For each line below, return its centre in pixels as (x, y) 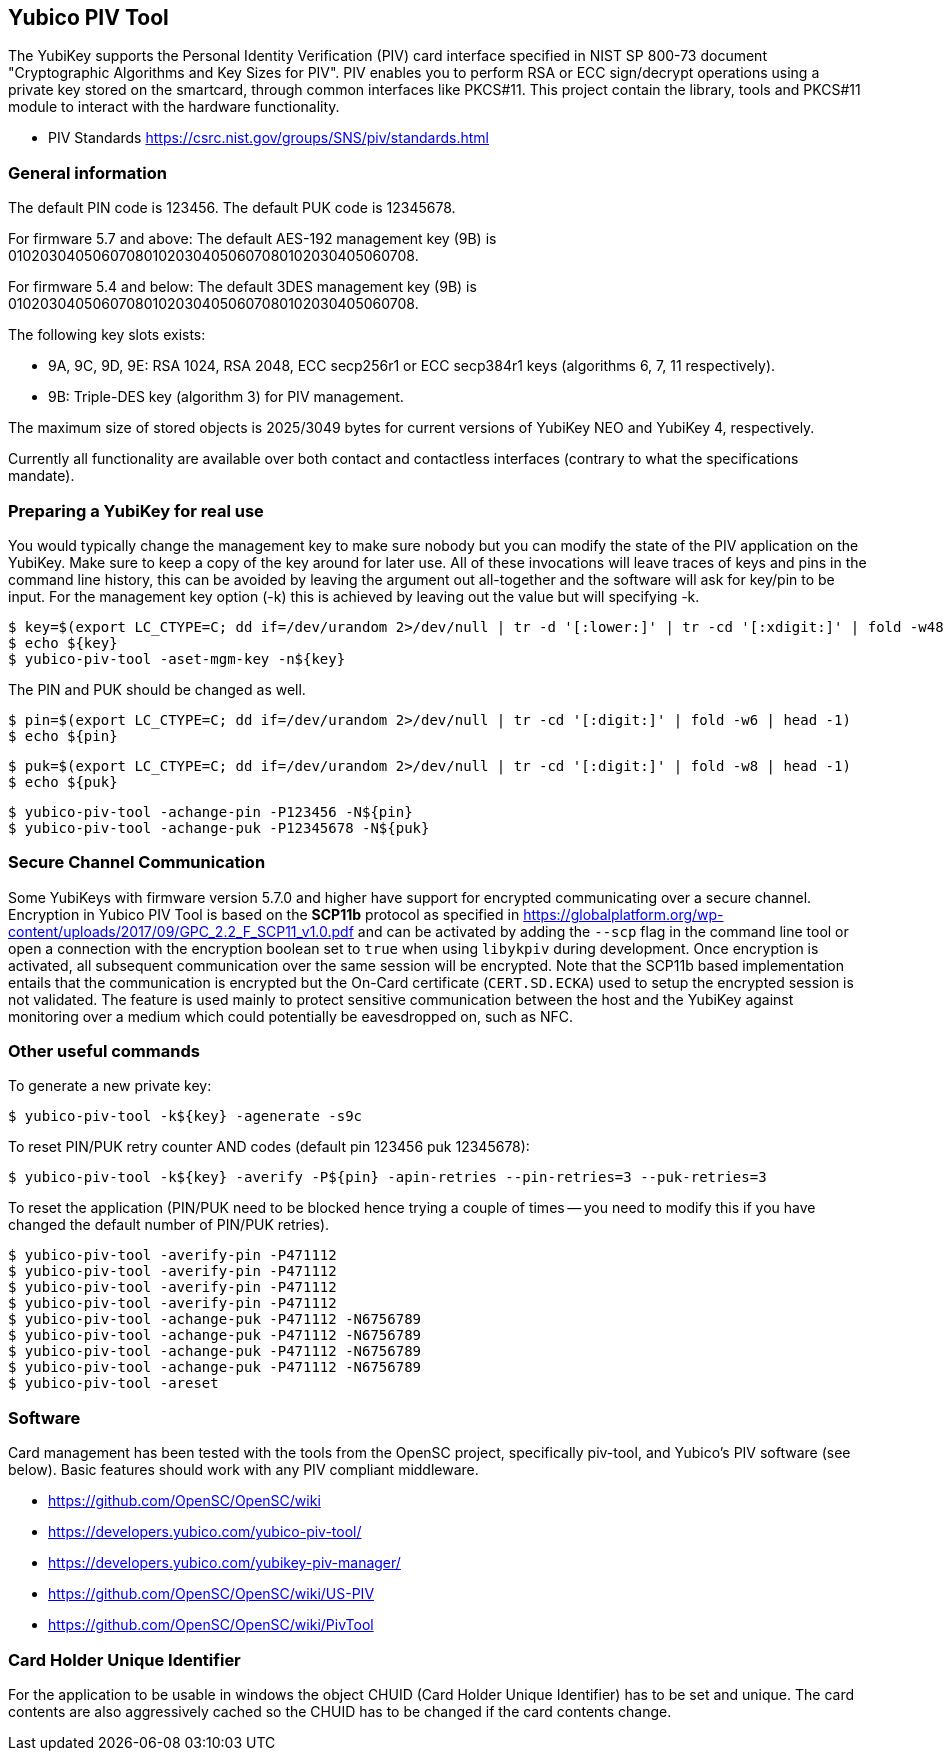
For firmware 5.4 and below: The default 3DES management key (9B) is (242, 287)
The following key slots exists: (107, 335)
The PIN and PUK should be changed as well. (157, 689)
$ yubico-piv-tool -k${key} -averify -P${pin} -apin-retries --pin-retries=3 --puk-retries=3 (387, 1177)
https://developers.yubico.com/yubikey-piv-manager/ (224, 1563)
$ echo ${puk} (63, 781)
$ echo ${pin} (63, 735)
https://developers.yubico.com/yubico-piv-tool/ (205, 1532)
